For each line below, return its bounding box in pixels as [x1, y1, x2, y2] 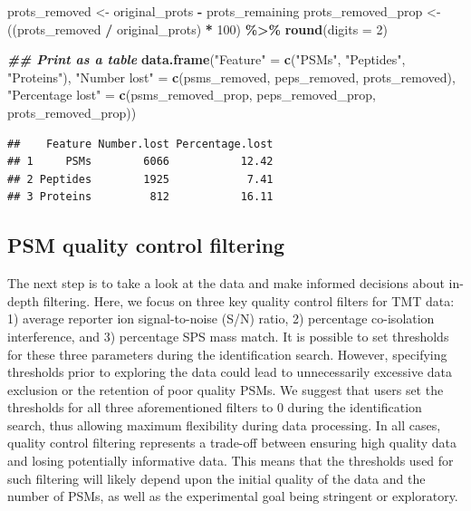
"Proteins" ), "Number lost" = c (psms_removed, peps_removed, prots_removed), [7, 67, 456, 86]
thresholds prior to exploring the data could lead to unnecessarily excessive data [7, 362, 453, 381]
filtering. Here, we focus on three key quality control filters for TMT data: [43, 291, 455, 310]
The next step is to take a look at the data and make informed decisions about [7, 274, 445, 293]
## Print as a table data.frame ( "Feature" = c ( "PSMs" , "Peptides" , [7, 50, 406, 69]
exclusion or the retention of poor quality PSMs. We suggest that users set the [7, 380, 444, 399]
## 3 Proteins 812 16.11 [7, 190, 274, 204]
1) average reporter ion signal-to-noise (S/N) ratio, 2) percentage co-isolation [7, 309, 435, 328]
